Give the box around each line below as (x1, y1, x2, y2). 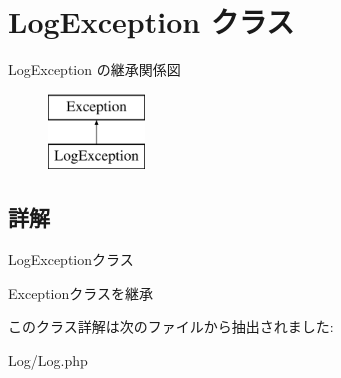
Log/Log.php (8, 349, 88, 370)
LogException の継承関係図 (8, 59, 181, 80)
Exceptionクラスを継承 (8, 282, 153, 303)
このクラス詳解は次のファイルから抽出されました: (8, 316, 334, 337)
